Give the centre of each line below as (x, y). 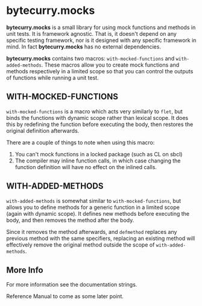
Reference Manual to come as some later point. (65, 296)
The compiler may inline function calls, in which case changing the (98, 161)
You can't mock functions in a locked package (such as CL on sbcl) (99, 154)
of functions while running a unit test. (52, 78)
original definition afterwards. (43, 130)
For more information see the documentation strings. (72, 285)
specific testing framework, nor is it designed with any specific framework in (101, 40)
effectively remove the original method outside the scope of (80, 244)
